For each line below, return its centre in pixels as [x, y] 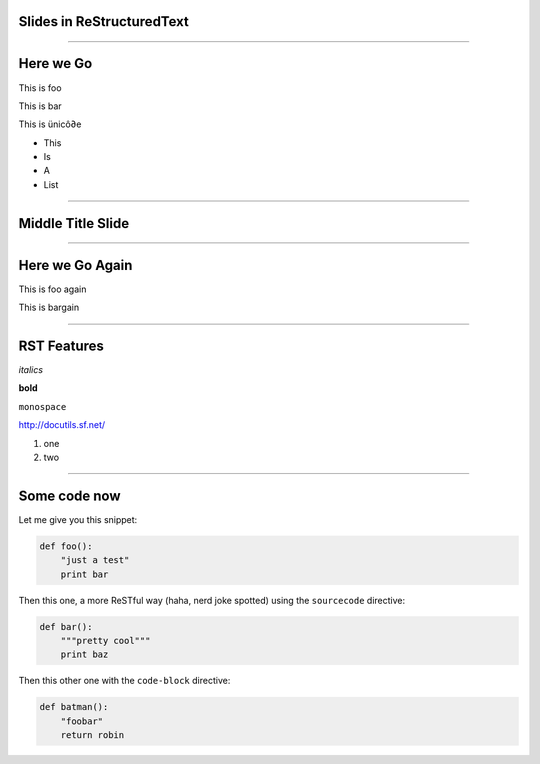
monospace [42, 406]
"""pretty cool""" [105, 641]
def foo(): [66, 546]
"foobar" [82, 721]
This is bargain [49, 307]
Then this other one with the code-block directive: [124, 681]
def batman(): [74, 707]
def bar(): [66, 626]
